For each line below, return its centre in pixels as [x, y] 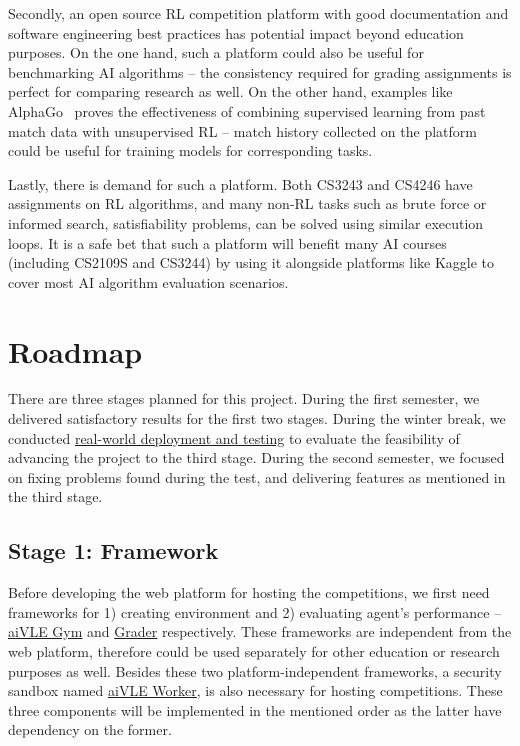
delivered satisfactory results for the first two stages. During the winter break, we [257, 418]
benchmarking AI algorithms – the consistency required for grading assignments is [260, 71]
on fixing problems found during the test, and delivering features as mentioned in [257, 476]
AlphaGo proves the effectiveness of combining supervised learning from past [247, 110]
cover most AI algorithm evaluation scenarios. [148, 281]
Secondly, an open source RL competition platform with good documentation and [258, 13]
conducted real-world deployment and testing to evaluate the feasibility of [234, 437]
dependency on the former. [90, 729]
